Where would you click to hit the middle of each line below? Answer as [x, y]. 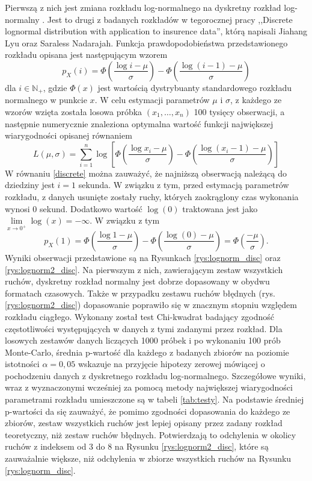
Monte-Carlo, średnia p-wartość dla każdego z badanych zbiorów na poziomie [147, 352]
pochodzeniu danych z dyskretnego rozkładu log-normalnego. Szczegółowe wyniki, [155, 375]
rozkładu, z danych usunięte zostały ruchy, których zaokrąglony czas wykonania [152, 196]
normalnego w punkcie [46, 100]
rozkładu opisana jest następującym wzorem [86, 55]
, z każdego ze [256, 100]
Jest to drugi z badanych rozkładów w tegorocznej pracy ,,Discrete [170, 19]
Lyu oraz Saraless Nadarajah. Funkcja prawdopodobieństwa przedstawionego [146, 42]
